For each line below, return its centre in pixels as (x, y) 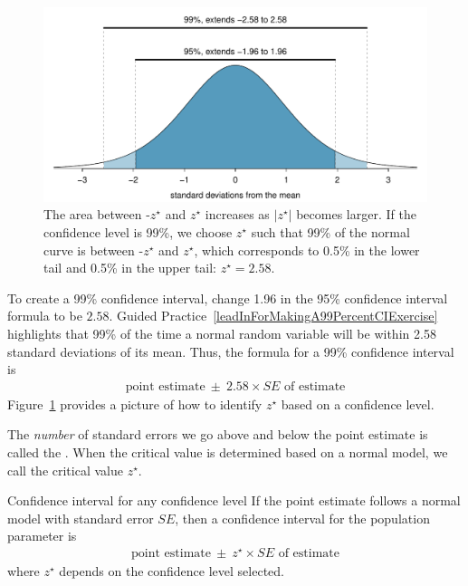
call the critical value (65, 470)
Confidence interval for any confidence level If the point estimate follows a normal (234, 500)
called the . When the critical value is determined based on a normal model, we (228, 452)
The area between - (97, 214)
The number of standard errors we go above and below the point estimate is (218, 434)
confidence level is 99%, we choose (138, 232)
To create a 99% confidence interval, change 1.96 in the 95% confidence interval (228, 298)
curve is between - (94, 250)
